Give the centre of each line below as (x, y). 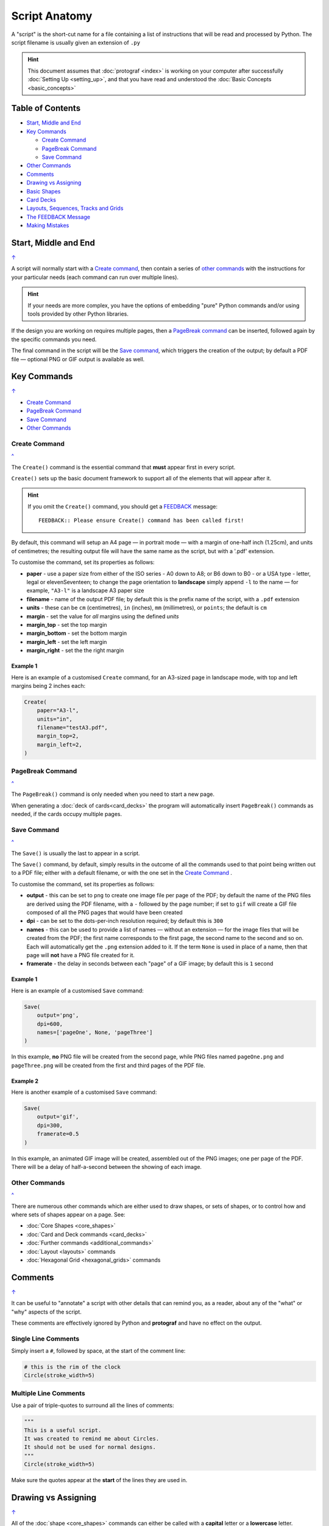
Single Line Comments (45, 1339)
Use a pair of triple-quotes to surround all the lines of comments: (93, 1405)
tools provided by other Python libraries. (78, 314)
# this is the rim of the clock (73, 1367)
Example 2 (25, 1081)
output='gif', (58, 1117)
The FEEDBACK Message (58, 217)
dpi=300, (50, 1125)
